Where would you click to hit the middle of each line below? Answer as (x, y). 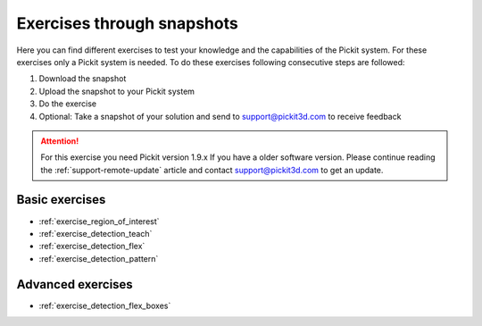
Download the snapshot (83, 79)
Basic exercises (61, 200)
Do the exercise (68, 104)
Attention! (60, 141)
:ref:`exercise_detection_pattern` (99, 258)
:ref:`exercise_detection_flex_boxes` (105, 305)
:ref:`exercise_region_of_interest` (99, 221)
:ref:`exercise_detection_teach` (96, 233)
